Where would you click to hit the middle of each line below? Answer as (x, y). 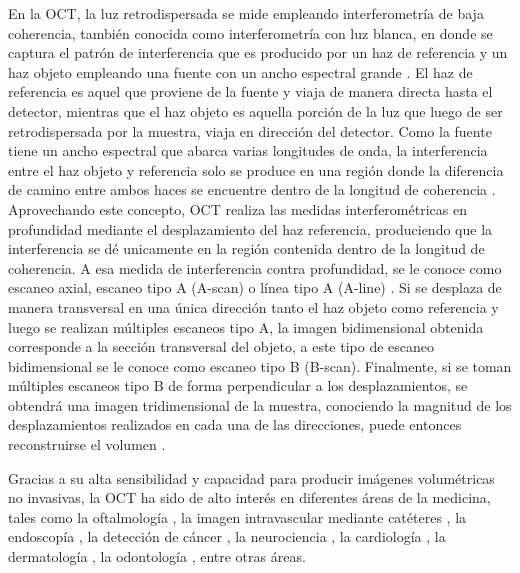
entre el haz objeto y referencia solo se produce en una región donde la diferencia (256, 169)
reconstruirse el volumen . (87, 444)
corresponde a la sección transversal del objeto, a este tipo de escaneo (221, 346)
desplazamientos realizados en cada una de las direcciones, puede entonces (235, 424)
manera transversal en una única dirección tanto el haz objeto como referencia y (253, 306)
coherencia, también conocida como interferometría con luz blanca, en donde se (250, 32)
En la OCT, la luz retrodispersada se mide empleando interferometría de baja (246, 13)
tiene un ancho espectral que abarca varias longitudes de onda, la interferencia (248, 150)
